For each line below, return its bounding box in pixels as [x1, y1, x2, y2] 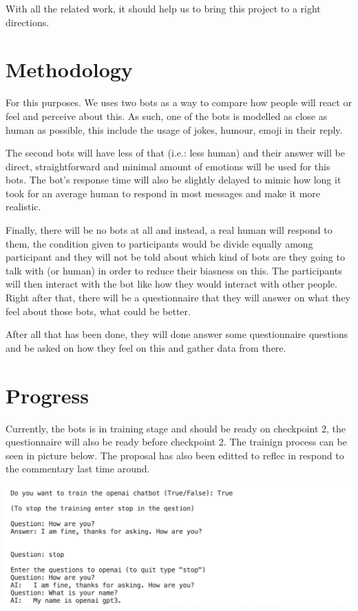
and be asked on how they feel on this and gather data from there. [6, 340, 286, 354]
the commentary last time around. [6, 461, 150, 476]
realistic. [6, 199, 41, 214]
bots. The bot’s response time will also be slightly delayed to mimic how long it [6, 172, 341, 187]
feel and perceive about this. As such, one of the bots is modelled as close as [6, 108, 328, 123]
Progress [6, 381, 89, 409]
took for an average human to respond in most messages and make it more [6, 186, 321, 200]
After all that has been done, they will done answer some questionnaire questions [6, 327, 348, 341]
